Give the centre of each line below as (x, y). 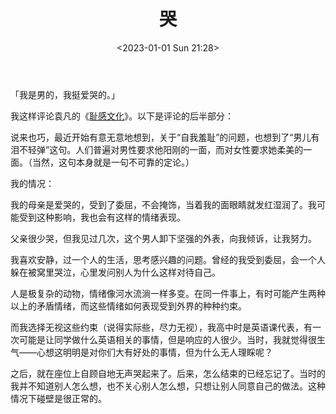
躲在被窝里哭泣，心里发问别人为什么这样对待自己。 (115, 272)
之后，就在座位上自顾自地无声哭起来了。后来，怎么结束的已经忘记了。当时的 (168, 373)
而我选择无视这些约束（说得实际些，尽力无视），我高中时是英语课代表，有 (161, 327)
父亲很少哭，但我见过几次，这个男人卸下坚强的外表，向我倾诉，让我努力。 (163, 238)
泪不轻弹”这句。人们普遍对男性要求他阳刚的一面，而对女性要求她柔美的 (157, 149)
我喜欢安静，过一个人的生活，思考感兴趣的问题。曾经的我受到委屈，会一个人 (168, 259)
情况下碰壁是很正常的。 (58, 398)
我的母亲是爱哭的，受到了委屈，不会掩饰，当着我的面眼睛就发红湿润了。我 (163, 204)
